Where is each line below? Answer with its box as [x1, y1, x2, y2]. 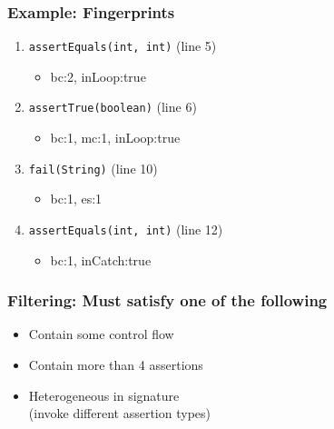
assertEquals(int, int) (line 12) [28, 219, 223, 238]
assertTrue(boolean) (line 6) [28, 97, 197, 116]
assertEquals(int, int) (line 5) [28, 36, 217, 55]
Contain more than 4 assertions [28, 355, 203, 374]
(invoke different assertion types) [28, 404, 211, 423]
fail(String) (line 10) [28, 158, 158, 177]
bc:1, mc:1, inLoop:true [50, 128, 181, 147]
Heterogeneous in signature [28, 385, 180, 404]
